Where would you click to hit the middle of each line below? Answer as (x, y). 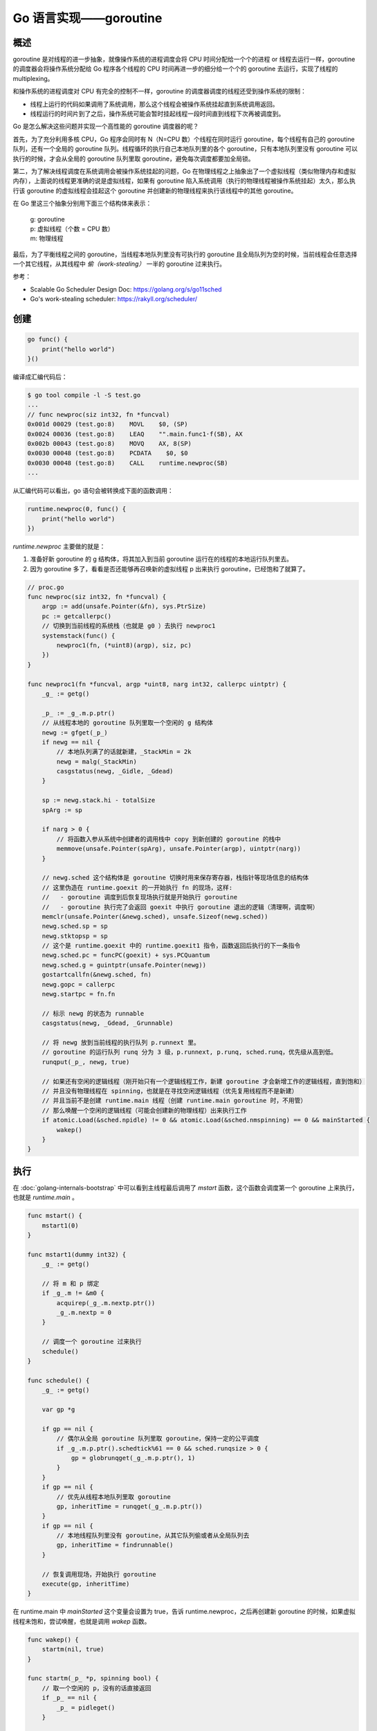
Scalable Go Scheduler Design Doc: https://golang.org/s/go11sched (126, 289)
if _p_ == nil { (69, 1698)
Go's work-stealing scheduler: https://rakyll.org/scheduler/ (114, 299)
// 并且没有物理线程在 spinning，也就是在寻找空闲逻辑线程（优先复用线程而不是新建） (170, 1091)
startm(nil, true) (73, 1649)
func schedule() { (58, 1380)
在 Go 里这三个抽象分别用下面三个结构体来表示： (82, 204)
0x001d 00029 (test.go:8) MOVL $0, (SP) (108, 424)
